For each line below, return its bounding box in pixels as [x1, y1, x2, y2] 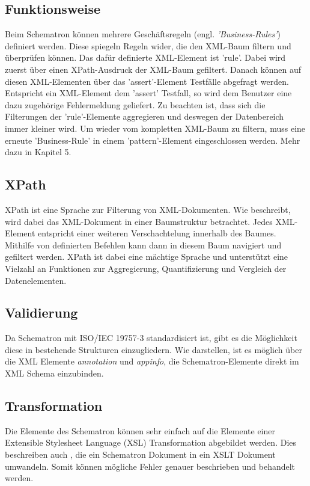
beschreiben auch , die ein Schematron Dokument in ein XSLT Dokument [5, 448, 276, 461]
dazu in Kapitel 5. [5, 146, 71, 158]
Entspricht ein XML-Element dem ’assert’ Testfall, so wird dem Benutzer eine [5, 87, 292, 99]
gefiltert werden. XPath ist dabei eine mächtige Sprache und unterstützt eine [5, 250, 288, 263]
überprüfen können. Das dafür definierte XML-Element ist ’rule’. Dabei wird [5, 51, 286, 64]
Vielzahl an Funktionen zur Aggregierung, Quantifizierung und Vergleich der [5, 262, 287, 274]
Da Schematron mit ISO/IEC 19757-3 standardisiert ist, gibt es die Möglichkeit [5, 331, 297, 344]
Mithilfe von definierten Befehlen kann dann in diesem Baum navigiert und [5, 238, 282, 251]
